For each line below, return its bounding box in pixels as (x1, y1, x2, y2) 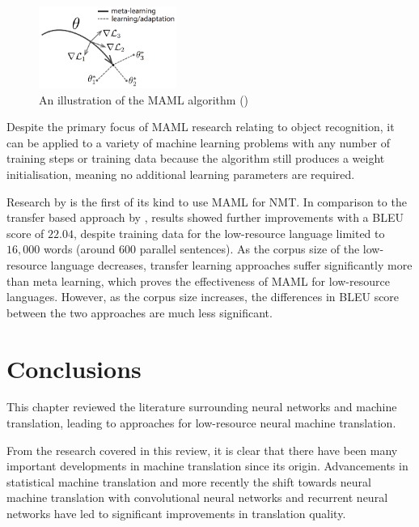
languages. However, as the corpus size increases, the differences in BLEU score (6, 288, 400, 305)
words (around (43, 240, 116, 257)
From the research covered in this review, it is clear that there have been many (6, 441, 398, 458)
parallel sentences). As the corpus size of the (139, 240, 360, 257)
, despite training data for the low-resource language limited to (73, 224, 385, 241)
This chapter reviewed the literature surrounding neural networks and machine (6, 398, 397, 415)
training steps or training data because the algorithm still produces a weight (6, 150, 385, 167)
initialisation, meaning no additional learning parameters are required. (6, 165, 355, 182)
